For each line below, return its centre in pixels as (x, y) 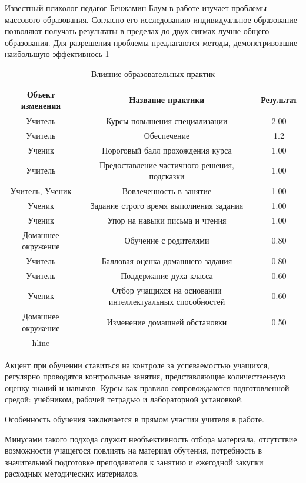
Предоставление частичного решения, (167, 164)
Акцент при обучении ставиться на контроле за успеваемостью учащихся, (137, 364)
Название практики (167, 100)
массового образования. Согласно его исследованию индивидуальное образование (151, 19)
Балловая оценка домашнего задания (167, 260)
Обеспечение (167, 135)
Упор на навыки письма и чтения (167, 220)
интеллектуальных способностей (167, 302)
